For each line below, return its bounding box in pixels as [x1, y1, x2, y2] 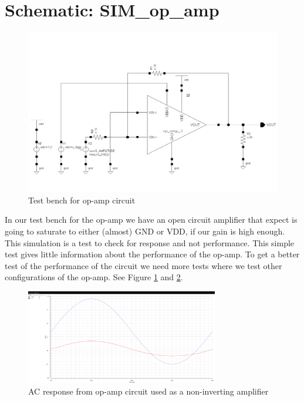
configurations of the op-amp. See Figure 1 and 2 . [5, 271, 183, 283]
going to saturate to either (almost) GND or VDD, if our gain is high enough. [5, 225, 285, 237]
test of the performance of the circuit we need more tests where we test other [5, 259, 282, 271]
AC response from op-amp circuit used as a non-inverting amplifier [28, 385, 269, 397]
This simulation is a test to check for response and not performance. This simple [5, 236, 295, 249]
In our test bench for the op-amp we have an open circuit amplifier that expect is [5, 213, 298, 226]
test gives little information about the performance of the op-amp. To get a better [5, 248, 300, 260]
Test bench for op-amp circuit [28, 193, 136, 206]
